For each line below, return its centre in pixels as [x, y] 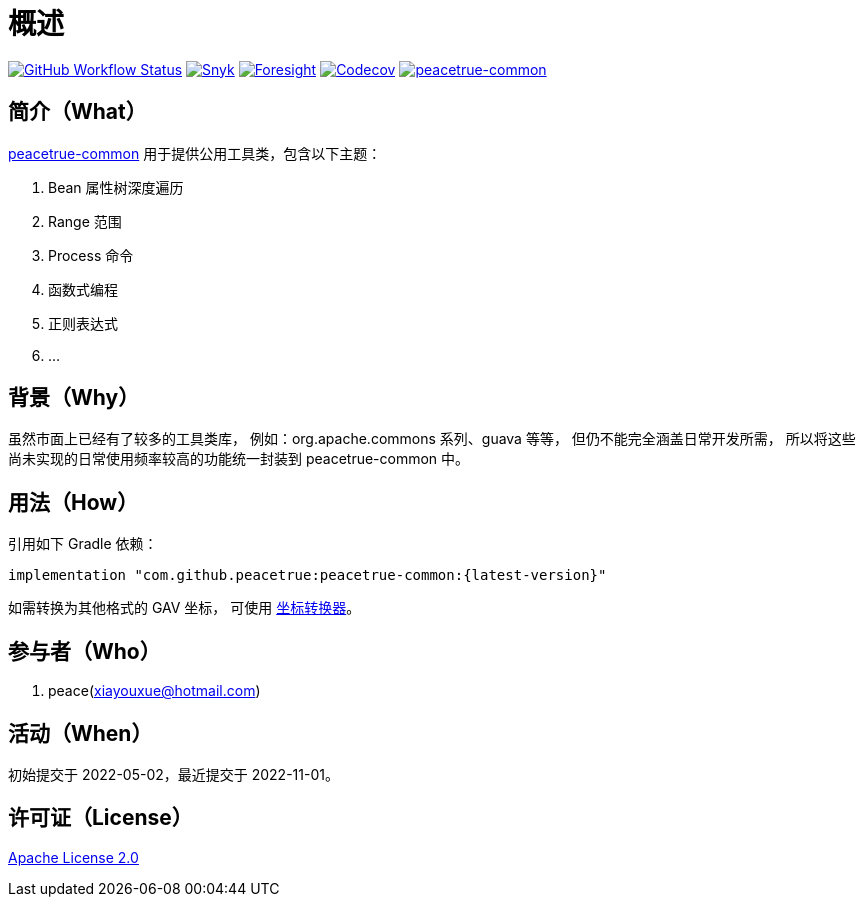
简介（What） [77, 112]
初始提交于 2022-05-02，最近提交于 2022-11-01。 [173, 774]
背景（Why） [74, 398]
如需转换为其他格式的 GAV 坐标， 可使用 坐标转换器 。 [184, 608]
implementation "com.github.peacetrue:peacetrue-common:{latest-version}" [307, 575]
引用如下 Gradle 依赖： [83, 544]
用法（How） [73, 502]
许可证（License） [100, 818]
